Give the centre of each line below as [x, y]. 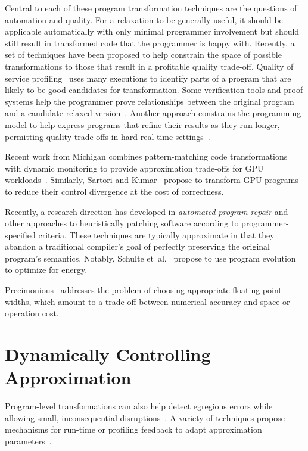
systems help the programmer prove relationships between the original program [150, 101]
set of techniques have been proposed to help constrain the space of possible [143, 55]
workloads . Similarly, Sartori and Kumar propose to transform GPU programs [152, 180]
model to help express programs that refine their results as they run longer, [142, 124]
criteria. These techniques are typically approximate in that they [156, 234]
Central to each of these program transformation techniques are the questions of [151, 8]
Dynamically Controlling [108, 354]
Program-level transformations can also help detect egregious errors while [139, 406]
